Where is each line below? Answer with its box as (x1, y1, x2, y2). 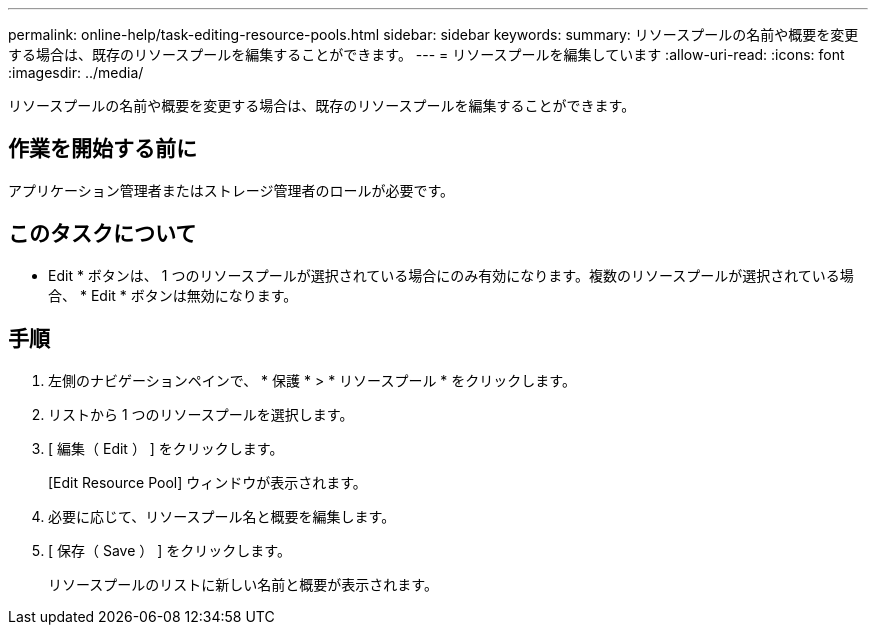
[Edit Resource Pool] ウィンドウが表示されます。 (48, 473, 367, 491)
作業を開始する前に (8, 136, 197, 162)
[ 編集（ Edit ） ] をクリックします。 (48, 439, 284, 457)
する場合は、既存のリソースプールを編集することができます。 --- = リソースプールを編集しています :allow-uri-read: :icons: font (8, 46, 845, 63)
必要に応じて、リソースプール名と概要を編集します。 (48, 507, 396, 525)
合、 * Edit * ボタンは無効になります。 (48, 286, 298, 304)
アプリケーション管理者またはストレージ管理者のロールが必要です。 (8, 181, 455, 199)
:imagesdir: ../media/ (8, 64, 144, 81)
